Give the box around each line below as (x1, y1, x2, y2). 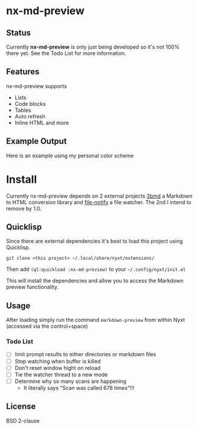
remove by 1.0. (6, 205, 42, 212)
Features (6, 67, 40, 77)
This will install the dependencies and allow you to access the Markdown (6, 277, 184, 285)
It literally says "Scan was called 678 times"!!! (23, 384, 135, 391)
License (6, 401, 36, 412)
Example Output (6, 136, 67, 146)
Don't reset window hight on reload (14, 364, 100, 371)
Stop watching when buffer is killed (14, 357, 101, 365)
